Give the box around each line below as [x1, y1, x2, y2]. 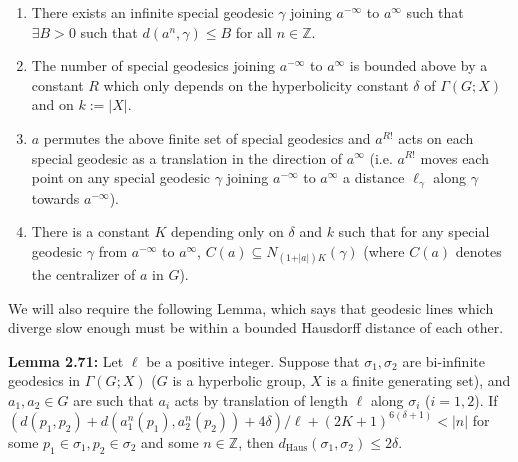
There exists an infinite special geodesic [31, 2, 274, 22]
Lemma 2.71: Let [8, 350, 124, 371]
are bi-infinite [402, 350, 485, 371]
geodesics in [8, 370, 81, 391]
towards [31, 187, 80, 208]
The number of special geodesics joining [31, 55, 276, 76]
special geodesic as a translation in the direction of [31, 147, 343, 168]
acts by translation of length [174, 389, 348, 410]
